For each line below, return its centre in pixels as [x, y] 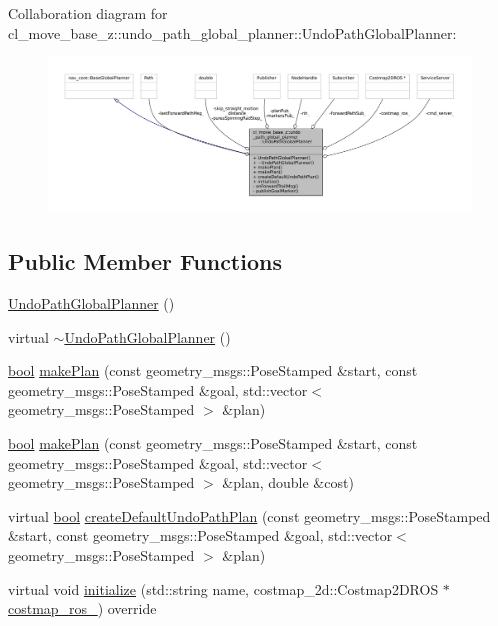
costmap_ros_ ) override [82, 608]
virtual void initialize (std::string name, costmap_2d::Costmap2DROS [223, 588]
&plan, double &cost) [288, 482]
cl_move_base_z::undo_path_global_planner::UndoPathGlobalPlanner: [232, 32]
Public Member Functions [145, 261]
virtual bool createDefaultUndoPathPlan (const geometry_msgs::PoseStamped [249, 515]
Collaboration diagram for [88, 13]
